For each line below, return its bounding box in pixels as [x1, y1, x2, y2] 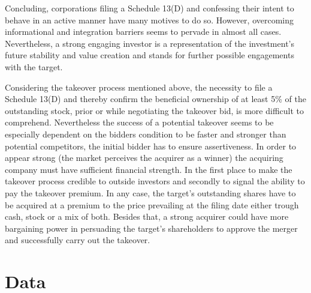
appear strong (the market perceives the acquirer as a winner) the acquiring [5, 151, 283, 164]
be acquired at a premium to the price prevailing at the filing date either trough [5, 198, 299, 211]
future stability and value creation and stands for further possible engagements [5, 49, 294, 61]
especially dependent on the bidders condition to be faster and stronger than [5, 127, 286, 140]
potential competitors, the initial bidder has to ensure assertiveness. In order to [5, 139, 297, 152]
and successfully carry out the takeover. [5, 234, 150, 246]
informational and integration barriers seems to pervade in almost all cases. [5, 25, 282, 38]
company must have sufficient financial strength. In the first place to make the [5, 163, 292, 175]
